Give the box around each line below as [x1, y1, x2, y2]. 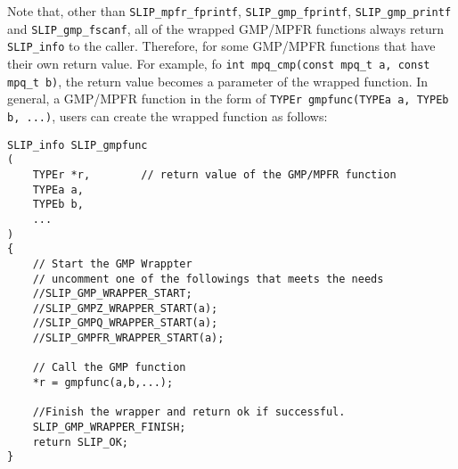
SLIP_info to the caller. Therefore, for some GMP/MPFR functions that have [7, 37, 436, 55]
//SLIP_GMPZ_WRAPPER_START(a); [32, 301, 218, 315]
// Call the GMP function [32, 361, 186, 374]
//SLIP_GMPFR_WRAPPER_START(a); [32, 332, 225, 345]
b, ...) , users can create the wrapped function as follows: [7, 106, 328, 125]
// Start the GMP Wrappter [32, 257, 192, 270]
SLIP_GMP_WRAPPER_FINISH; [32, 421, 186, 434]
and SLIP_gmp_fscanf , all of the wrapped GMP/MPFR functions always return [7, 19, 445, 37]
